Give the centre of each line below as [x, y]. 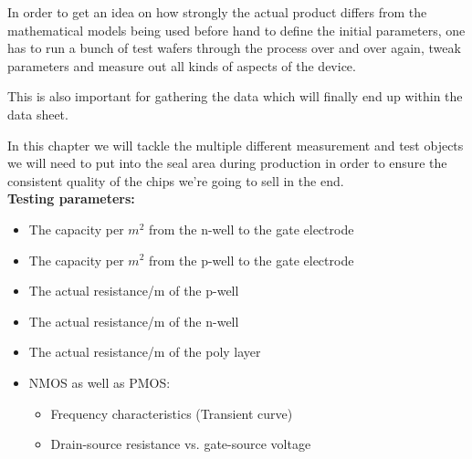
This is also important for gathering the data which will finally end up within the [235, 96]
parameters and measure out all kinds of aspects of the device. [182, 65]
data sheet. [38, 114]
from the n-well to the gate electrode [251, 229]
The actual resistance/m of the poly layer [145, 352]
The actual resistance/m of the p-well [134, 291]
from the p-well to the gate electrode [251, 260]
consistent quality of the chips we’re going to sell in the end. [176, 180]
